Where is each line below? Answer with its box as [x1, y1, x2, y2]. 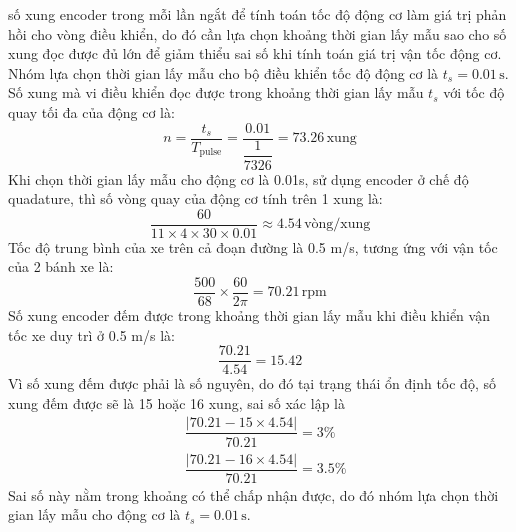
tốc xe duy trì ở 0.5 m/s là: [8, 324, 175, 345]
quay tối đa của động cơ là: [8, 101, 175, 122]
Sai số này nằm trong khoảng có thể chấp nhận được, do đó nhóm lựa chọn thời [8, 484, 499, 505]
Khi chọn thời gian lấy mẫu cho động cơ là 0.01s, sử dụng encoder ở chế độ [8, 168, 469, 189]
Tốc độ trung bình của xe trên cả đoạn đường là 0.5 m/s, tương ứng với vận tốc [8, 236, 498, 257]
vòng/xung [304, 217, 371, 232]
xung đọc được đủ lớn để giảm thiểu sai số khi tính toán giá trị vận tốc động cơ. [8, 43, 502, 64]
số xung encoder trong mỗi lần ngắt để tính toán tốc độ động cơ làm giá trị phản [8, 4, 507, 24]
